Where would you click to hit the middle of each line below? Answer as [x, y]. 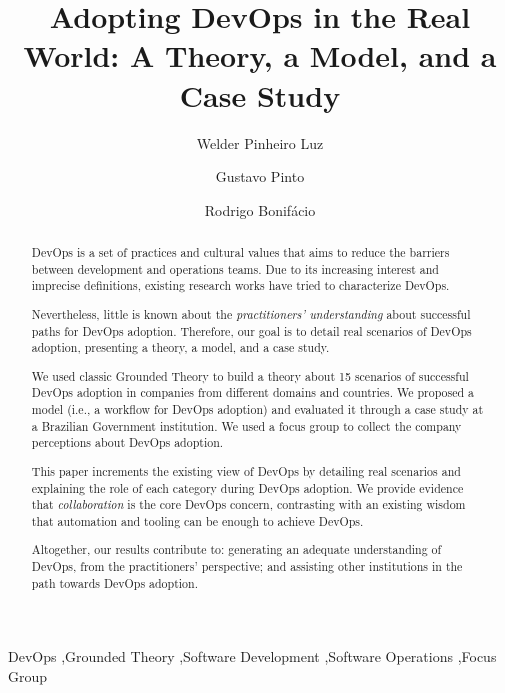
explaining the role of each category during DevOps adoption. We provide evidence [247, 487]
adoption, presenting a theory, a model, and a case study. [180, 347]
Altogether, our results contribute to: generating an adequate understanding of [236, 549]
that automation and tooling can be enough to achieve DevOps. [197, 520]
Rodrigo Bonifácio [260, 209]
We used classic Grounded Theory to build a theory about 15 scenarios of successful [250, 375]
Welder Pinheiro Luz [260, 142]
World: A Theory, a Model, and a [260, 55]
